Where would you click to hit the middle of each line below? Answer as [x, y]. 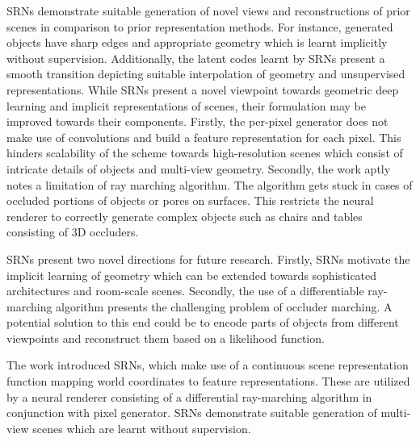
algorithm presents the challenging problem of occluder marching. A [224, 306]
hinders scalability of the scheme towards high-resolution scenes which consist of [205, 153]
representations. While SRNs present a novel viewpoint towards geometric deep [203, 89]
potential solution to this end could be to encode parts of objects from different [203, 322]
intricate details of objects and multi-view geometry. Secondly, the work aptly [199, 168]
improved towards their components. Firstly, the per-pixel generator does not [197, 121]
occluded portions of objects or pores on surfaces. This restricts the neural [190, 200]
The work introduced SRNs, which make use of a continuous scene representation [208, 365]
